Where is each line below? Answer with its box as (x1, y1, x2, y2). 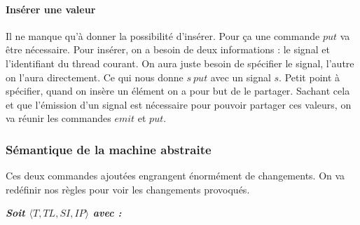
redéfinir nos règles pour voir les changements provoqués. (6, 182, 250, 196)
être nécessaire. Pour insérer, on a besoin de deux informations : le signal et (6, 42, 330, 57)
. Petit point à (279, 69, 340, 84)
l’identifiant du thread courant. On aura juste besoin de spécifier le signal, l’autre (6, 55, 354, 70)
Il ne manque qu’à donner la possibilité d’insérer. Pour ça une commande (6, 28, 320, 43)
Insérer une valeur (6, 1, 96, 16)
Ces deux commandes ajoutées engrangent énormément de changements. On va (6, 168, 345, 183)
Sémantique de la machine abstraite (6, 140, 212, 158)
